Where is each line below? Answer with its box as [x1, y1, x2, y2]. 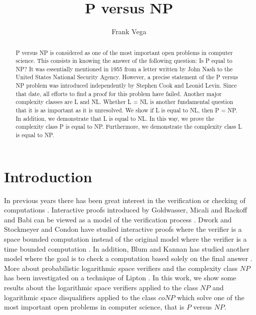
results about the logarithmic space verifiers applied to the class [4, 282, 198, 293]
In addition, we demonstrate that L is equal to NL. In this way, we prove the [15, 114, 214, 122]
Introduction [4, 166, 92, 186]
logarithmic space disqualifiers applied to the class [4, 292, 156, 302]
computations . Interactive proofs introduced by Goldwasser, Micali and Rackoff [4, 205, 247, 215]
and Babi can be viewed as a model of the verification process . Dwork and [4, 214, 232, 224]
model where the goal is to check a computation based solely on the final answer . [4, 253, 253, 263]
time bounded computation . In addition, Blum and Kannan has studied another [4, 243, 250, 254]
